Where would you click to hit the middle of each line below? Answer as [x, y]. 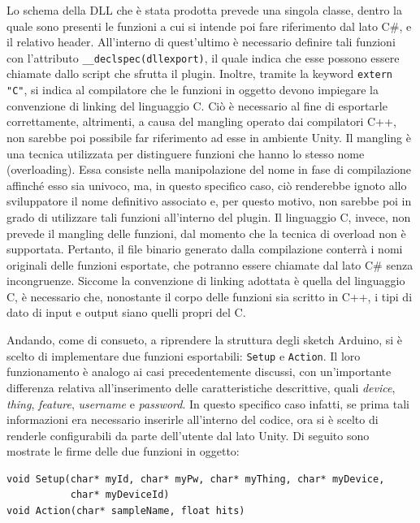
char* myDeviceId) [120, 495]
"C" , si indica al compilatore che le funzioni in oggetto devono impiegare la [193, 90]
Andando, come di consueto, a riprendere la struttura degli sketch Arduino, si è [205, 340]
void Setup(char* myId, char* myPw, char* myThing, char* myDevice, [196, 479]
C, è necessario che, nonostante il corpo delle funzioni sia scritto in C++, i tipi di [210, 296]
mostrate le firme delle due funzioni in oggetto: [123, 451]
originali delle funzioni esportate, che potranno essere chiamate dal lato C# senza [210, 264]
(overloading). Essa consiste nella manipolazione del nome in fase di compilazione [209, 169]
